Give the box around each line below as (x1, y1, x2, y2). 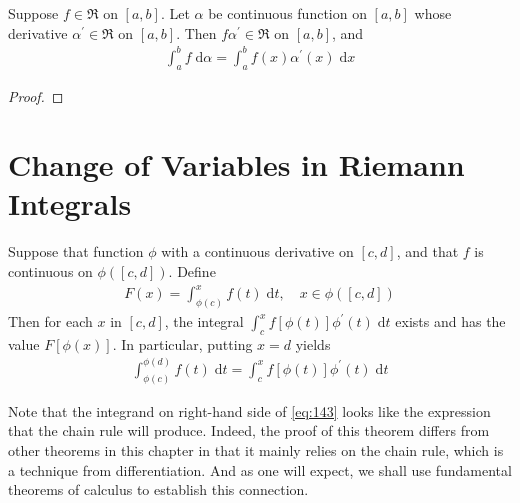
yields (295, 333, 331, 354)
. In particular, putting (112, 333, 253, 354)
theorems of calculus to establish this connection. (8, 479, 309, 500)
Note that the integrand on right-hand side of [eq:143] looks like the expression (8, 400, 491, 421)
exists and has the (395, 311, 506, 331)
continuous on (8, 261, 93, 282)
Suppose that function (8, 241, 144, 262)
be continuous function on (208, 3, 367, 23)
